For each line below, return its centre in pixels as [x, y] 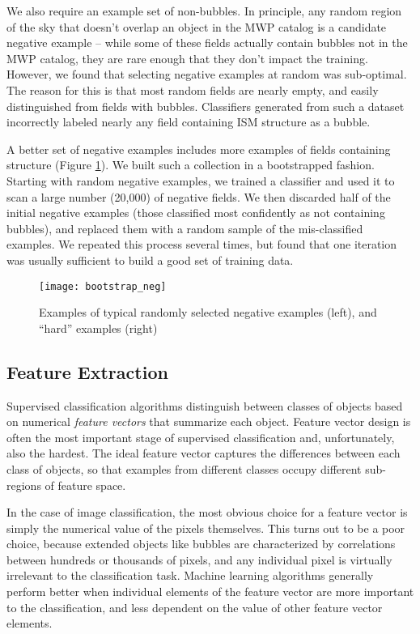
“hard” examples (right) [98, 328]
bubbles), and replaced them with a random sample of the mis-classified [185, 228]
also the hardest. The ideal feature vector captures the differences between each [204, 453]
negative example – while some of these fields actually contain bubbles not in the [207, 43]
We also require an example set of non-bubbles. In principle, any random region [204, 11]
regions [24, 485]
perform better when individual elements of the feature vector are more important [210, 591]
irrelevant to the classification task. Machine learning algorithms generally [190, 575]
